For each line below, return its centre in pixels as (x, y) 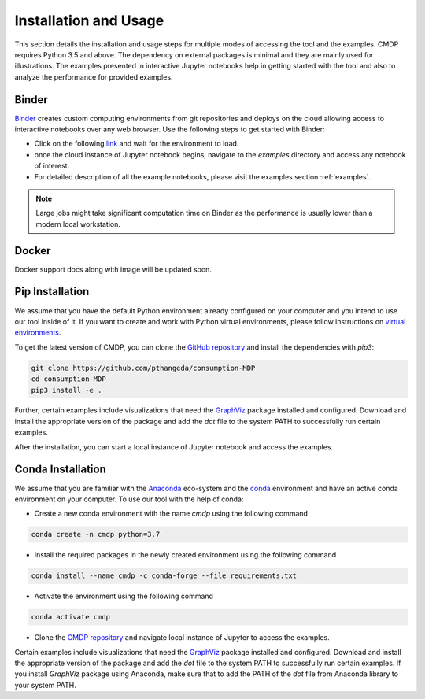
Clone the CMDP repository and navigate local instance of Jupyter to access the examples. (182, 638)
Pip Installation (52, 292)
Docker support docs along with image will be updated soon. (113, 269)
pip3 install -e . (67, 390)
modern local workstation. (78, 224)
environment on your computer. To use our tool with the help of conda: (129, 499)
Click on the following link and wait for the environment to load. (137, 144)
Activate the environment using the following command (124, 596)
